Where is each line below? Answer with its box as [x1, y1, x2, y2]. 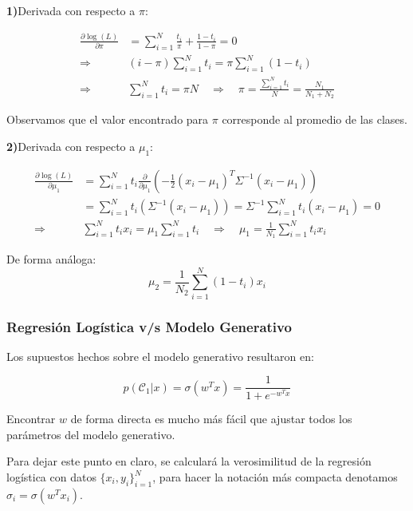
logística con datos [6, 469, 96, 485]
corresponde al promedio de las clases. [222, 111, 407, 128]
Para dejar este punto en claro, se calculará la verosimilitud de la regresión [6, 453, 372, 469]
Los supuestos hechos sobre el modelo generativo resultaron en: [6, 347, 314, 364]
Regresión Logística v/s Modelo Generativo [6, 316, 292, 336]
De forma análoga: [6, 250, 96, 267]
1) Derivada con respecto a [6, 2, 136, 18]
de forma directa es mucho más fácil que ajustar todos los [70, 410, 352, 427]
